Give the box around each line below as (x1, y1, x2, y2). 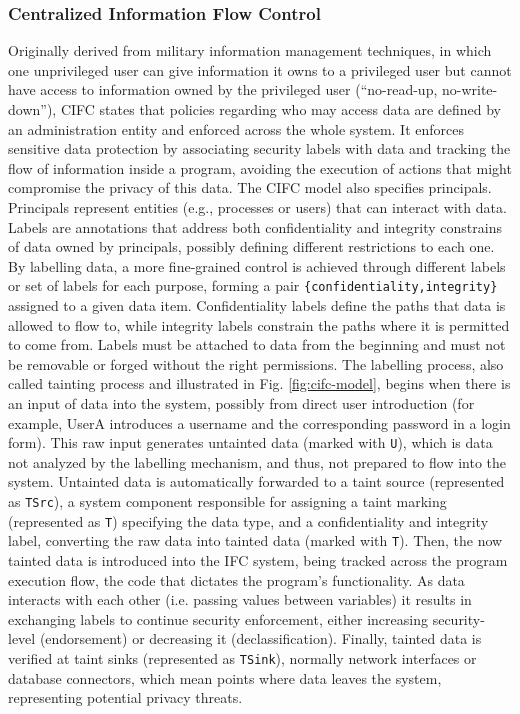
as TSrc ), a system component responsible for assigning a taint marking (8, 491, 447, 511)
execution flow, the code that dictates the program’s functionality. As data (8, 569, 465, 590)
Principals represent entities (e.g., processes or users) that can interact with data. (8, 196, 507, 217)
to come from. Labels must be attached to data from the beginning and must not (8, 334, 506, 355)
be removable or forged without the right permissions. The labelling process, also (8, 353, 504, 374)
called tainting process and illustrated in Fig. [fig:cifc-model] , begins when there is (8, 373, 511, 394)
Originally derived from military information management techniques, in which (8, 40, 492, 61)
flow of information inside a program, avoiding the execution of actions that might (8, 157, 512, 178)
